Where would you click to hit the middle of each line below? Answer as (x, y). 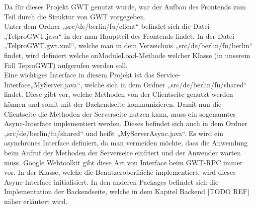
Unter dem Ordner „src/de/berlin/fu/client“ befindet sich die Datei (107, 26)
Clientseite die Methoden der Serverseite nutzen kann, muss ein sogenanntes (120, 113)
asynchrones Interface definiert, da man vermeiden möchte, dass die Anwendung (126, 143)
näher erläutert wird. (36, 201)
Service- (169, 75)
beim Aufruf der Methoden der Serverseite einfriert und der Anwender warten (123, 152)
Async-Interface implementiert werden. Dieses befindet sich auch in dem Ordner (126, 123)
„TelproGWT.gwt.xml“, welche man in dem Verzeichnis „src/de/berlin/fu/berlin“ (128, 45)
